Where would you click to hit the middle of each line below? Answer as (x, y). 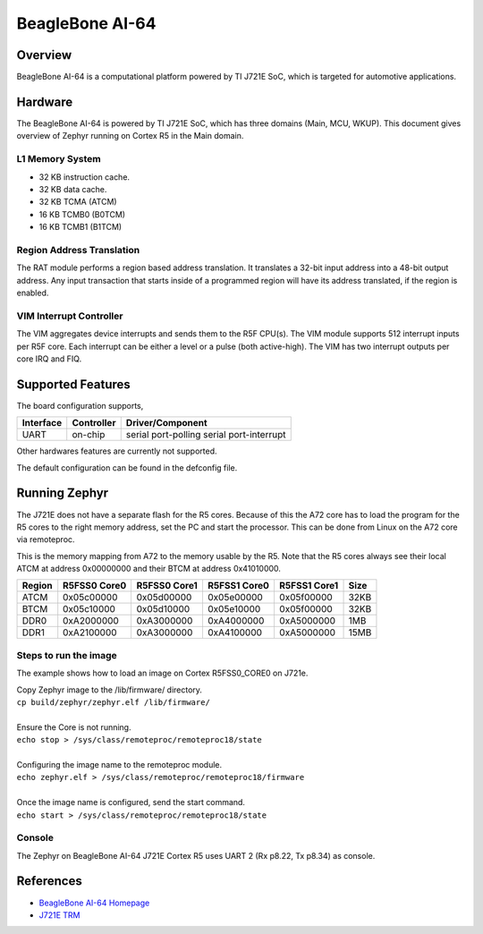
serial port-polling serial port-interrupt (206, 435)
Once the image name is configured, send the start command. (131, 802)
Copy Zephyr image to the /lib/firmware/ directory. (110, 690)
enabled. (33, 293)
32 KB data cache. (73, 189)
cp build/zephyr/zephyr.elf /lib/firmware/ (113, 702)
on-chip (89, 435)
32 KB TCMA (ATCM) (78, 202)
